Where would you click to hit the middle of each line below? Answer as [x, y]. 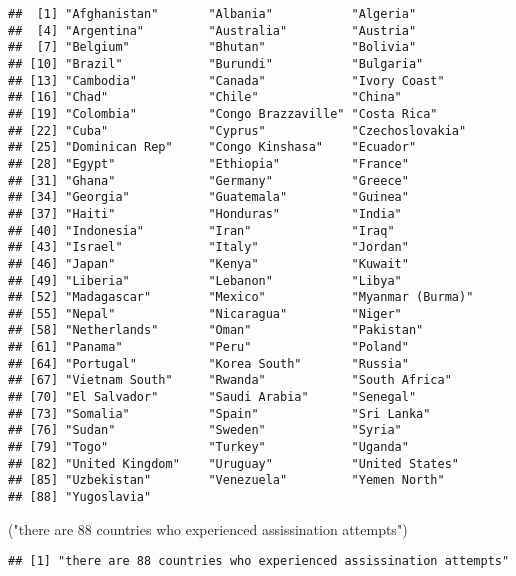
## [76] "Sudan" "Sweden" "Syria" [205, 430]
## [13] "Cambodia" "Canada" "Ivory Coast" [226, 80]
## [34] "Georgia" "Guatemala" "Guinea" [208, 197]
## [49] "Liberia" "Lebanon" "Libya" [205, 280]
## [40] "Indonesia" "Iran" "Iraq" [201, 230]
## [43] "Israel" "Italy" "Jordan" [208, 247]
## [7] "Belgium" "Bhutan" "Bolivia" [212, 47]
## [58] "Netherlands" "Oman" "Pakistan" [216, 330]
